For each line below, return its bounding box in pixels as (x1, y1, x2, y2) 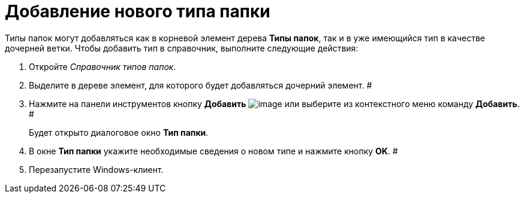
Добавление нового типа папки (5, 1, 270, 22)
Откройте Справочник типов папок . (29, 61, 176, 72)
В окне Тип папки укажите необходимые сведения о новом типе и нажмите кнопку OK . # (29, 145, 398, 156)
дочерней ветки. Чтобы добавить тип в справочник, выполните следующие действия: (5, 42, 359, 53)
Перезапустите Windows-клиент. (29, 164, 164, 175)
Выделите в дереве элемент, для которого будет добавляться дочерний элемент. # (29, 80, 372, 90)
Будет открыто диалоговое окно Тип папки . (29, 127, 209, 138)
